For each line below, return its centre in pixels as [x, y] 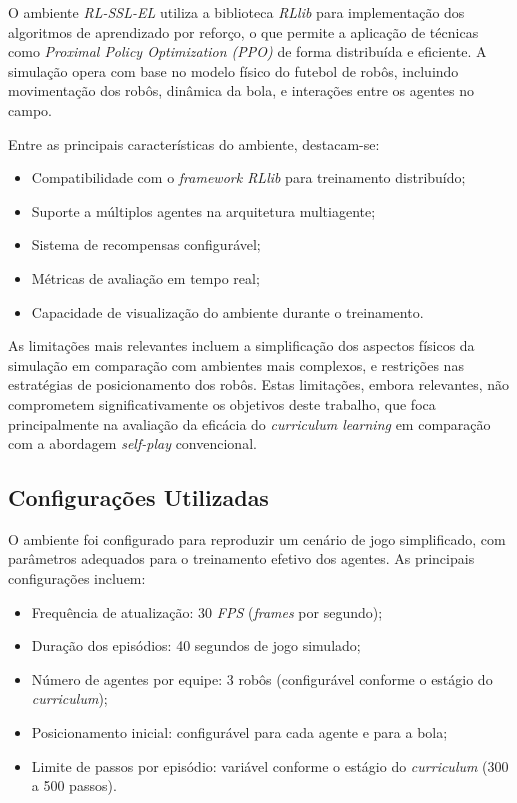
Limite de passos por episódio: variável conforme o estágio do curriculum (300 [270, 765]
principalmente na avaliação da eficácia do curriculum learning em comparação [249, 423]
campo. [30, 109]
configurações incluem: [77, 578]
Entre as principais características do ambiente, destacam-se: [194, 143]
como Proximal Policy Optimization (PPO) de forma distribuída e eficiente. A [247, 51]
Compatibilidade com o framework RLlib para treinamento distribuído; [248, 177]
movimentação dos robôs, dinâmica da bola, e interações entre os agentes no [241, 90]
